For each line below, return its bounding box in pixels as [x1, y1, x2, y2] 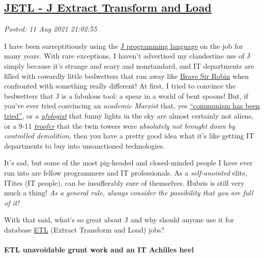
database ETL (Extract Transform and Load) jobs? [4, 224, 165, 235]
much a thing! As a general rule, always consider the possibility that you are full [4, 187, 253, 198]
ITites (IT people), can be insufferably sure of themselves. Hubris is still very [4, 177, 245, 188]
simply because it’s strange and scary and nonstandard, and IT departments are [4, 60, 254, 71]
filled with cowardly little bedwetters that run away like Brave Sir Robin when [4, 70, 249, 81]
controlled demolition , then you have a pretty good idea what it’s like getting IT [4, 130, 254, 141]
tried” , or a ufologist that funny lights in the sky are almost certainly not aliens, [4, 110, 254, 121]
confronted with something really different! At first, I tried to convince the [4, 80, 236, 91]
